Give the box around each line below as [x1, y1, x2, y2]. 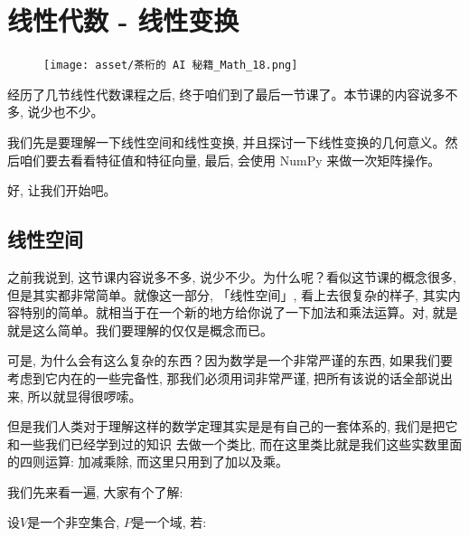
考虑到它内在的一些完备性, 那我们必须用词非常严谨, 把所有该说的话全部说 [7, 368, 441, 387]
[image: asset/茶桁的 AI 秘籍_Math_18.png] [43, 59, 298, 72]
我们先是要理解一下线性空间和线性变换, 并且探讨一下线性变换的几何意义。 [7, 132, 446, 151]
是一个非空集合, [27, 513, 120, 532]
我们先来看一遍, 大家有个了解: [7, 482, 183, 501]
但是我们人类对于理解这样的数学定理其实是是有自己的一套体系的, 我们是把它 [7, 417, 458, 436]
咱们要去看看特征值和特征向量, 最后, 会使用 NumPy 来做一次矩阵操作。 [19, 150, 441, 169]
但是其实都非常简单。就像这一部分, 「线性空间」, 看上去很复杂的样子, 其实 [7, 285, 448, 304]
